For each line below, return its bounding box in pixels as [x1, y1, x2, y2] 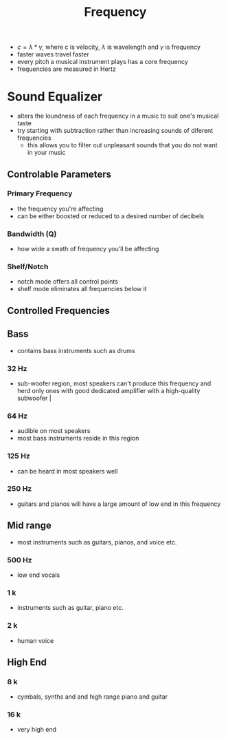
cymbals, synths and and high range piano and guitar [16, 693, 168, 701]
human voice [16, 636, 54, 644]
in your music [27, 149, 66, 157]
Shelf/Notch [7, 262, 49, 272]
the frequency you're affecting [16, 204, 104, 213]
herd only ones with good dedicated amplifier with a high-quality [16, 386, 201, 394]
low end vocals [16, 571, 60, 579]
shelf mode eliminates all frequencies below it [16, 285, 147, 293]
